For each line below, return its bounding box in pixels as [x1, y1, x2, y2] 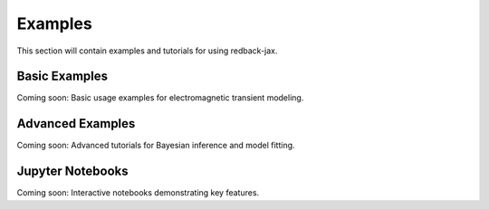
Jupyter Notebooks [16, 164, 129, 179]
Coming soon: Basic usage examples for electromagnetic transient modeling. [16, 92, 304, 103]
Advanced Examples [16, 116, 136, 131]
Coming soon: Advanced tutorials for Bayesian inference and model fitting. [16, 140, 295, 151]
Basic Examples [16, 69, 109, 84]
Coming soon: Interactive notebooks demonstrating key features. [16, 187, 260, 198]
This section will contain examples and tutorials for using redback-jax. [16, 45, 278, 56]
